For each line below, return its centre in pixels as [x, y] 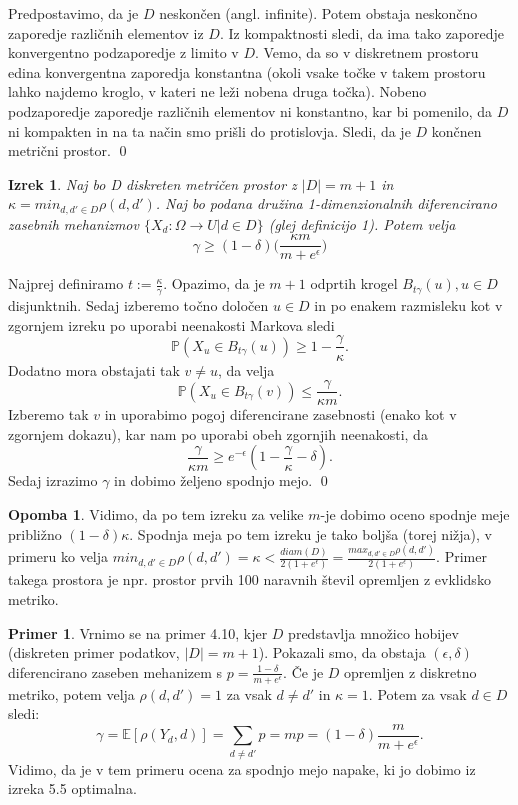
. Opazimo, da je [214, 283]
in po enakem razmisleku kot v [408, 305]
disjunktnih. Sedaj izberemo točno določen [138, 305]
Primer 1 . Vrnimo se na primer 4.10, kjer [138, 632]
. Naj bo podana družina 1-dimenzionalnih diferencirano [326, 203]
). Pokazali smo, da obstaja [342, 652]
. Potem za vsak [417, 693]
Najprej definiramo [66, 283]
